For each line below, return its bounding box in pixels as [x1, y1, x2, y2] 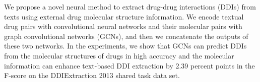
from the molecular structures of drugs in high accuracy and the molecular [4, 50, 234, 60]
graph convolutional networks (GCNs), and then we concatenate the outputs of [4, 30, 248, 41]
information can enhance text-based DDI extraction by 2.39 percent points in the [4, 60, 255, 70]
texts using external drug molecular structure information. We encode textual [4, 11, 244, 21]
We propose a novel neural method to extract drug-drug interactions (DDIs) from [4, 1, 256, 11]
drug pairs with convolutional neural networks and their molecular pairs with [4, 21, 242, 31]
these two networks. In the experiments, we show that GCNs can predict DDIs [4, 40, 247, 51]
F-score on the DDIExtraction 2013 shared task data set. [4, 70, 180, 80]
